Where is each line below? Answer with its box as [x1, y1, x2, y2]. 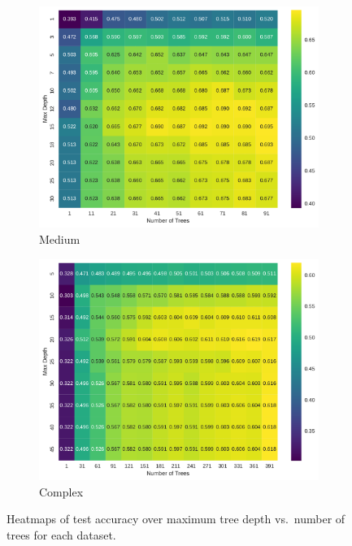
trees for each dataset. [7, 526, 116, 543]
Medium [39, 231, 80, 248]
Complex [39, 483, 84, 500]
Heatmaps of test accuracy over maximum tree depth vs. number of [7, 510, 345, 527]
